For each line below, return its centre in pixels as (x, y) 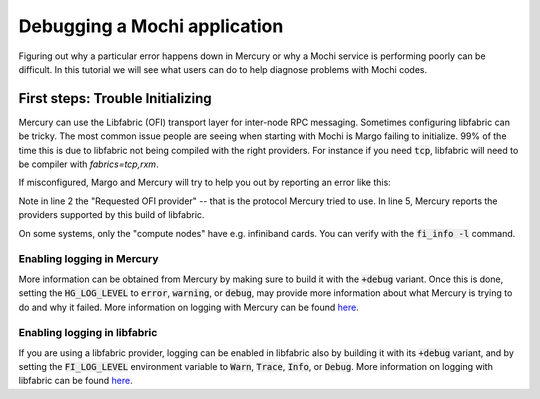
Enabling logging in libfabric (88, 333)
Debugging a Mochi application (151, 26)
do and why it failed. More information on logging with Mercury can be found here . (188, 307)
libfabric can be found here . (76, 381)
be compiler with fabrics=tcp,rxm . (88, 164)
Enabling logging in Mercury (88, 259)
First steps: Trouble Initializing (115, 98)
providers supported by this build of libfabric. (111, 215)
